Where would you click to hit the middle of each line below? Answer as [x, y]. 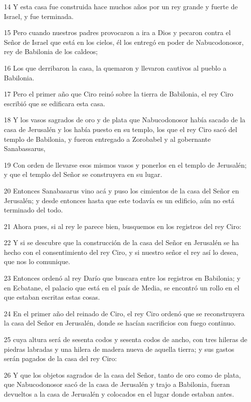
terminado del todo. [34, 210]
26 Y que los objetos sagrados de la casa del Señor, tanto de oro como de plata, [123, 374]
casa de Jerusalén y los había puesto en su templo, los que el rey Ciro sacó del [121, 129]
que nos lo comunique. [37, 261]
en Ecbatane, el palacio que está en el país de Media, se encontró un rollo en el [122, 287]
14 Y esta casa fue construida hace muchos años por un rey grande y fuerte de [121, 6]
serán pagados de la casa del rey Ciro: [60, 358]
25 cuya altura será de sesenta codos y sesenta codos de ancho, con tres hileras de [126, 339]
